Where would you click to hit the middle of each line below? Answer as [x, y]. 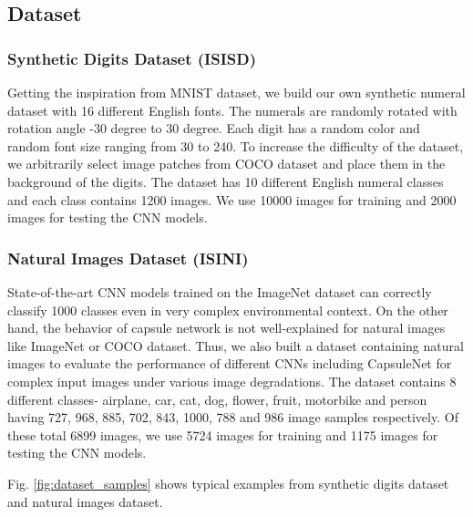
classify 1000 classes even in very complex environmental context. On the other [228, 310]
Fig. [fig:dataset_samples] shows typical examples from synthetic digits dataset [228, 483]
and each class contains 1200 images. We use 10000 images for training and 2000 [232, 199]
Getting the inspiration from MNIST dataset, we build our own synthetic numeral [236, 92]
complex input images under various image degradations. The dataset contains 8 [232, 381]
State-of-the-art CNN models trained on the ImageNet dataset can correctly [220, 291]
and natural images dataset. [85, 501]
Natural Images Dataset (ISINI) [128, 258]
